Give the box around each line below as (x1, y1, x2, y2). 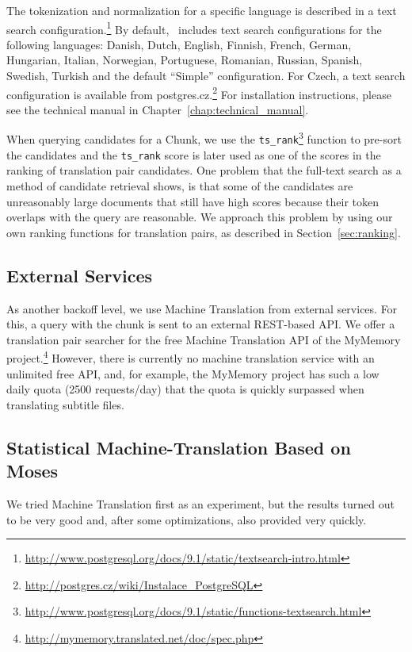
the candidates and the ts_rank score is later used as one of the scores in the (6, 146, 381, 163)
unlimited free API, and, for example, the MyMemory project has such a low (6, 365, 380, 382)
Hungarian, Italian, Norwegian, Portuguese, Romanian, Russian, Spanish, (6, 52, 363, 68)
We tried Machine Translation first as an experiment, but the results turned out (6, 496, 395, 512)
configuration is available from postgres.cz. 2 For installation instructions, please (6, 83, 391, 102)
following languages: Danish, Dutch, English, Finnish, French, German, (6, 36, 352, 52)
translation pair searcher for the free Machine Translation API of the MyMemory (6, 331, 401, 347)
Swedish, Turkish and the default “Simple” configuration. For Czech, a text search (6, 67, 406, 84)
